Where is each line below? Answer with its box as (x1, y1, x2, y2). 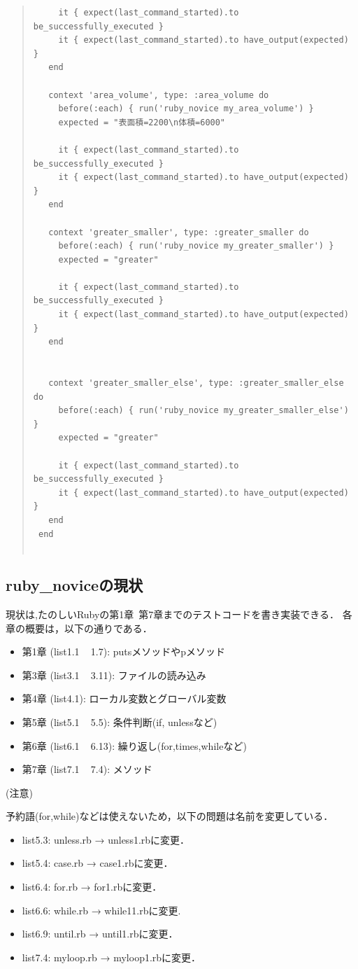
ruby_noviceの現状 (6, 574, 143, 596)
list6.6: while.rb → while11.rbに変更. (22, 902, 181, 917)
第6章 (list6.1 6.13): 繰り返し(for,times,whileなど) (22, 738, 247, 753)
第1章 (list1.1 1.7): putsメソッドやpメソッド (22, 644, 226, 659)
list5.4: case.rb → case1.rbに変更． (22, 856, 173, 870)
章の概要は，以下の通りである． (6, 620, 152, 635)
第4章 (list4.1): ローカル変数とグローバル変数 (22, 691, 227, 706)
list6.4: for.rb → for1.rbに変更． (22, 879, 162, 894)
